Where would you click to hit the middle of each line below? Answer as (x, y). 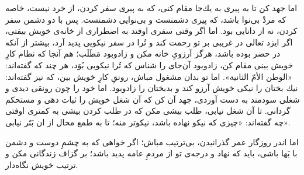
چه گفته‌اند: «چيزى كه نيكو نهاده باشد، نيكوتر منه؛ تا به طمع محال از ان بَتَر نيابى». (148, 122)
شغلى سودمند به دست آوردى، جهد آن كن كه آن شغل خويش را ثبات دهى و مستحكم (153, 99)
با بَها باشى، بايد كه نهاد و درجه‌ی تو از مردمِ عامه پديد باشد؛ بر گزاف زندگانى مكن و (151, 153)
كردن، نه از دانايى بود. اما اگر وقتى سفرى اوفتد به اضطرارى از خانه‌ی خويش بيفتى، (151, 31)
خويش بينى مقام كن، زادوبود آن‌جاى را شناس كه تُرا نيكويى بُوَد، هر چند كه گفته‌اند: (149, 64)
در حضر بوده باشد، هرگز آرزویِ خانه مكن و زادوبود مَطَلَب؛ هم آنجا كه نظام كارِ (143, 53)
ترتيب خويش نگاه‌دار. (42, 164)
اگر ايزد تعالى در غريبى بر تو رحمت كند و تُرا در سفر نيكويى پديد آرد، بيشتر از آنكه (149, 42)
